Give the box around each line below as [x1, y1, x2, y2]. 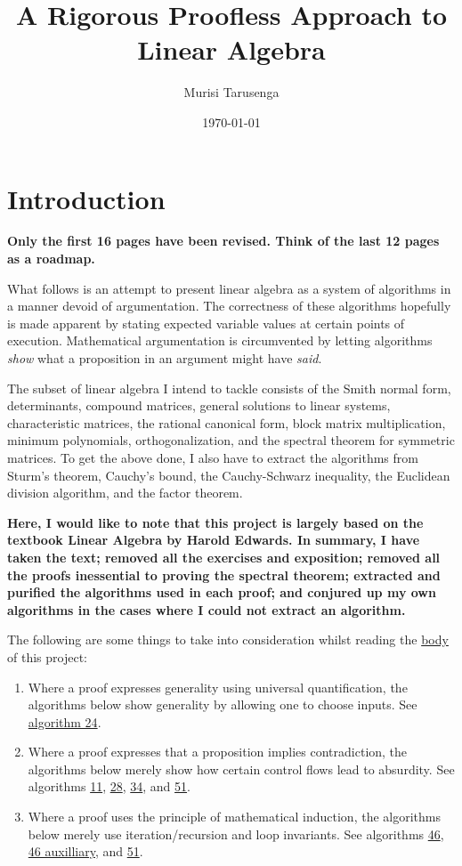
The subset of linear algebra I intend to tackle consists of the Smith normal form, [7, 378, 451, 397]
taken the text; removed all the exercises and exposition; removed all [7, 547, 441, 566]
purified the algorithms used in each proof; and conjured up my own [7, 583, 436, 602]
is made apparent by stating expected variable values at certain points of [7, 313, 405, 332]
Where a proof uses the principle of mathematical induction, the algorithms [28, 807, 441, 826]
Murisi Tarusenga [183, 83, 280, 101]
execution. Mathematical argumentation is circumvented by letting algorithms [7, 331, 433, 350]
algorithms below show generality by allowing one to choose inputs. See [28, 695, 417, 714]
